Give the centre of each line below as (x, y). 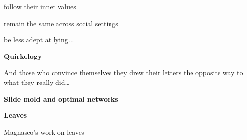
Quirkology (23, 56)
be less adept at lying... (39, 40)
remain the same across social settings (61, 23)
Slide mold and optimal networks (61, 98)
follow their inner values (40, 6)
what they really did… (37, 82)
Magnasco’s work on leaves (44, 131)
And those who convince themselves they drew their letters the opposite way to (123, 72)
